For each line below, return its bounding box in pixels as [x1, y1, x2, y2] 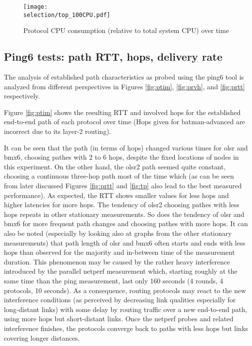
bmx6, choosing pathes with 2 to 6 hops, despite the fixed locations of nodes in [4, 152, 239, 162]
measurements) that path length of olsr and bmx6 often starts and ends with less [4, 237, 245, 247]
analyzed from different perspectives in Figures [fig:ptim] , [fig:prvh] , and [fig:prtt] [4, 81, 245, 91]
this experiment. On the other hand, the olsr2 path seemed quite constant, [4, 161, 226, 171]
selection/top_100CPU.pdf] [23, 11, 110, 18]
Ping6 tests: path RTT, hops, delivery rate [4, 49, 223, 64]
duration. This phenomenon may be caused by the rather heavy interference [4, 256, 230, 266]
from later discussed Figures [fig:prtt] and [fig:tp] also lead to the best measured [4, 181, 242, 191]
